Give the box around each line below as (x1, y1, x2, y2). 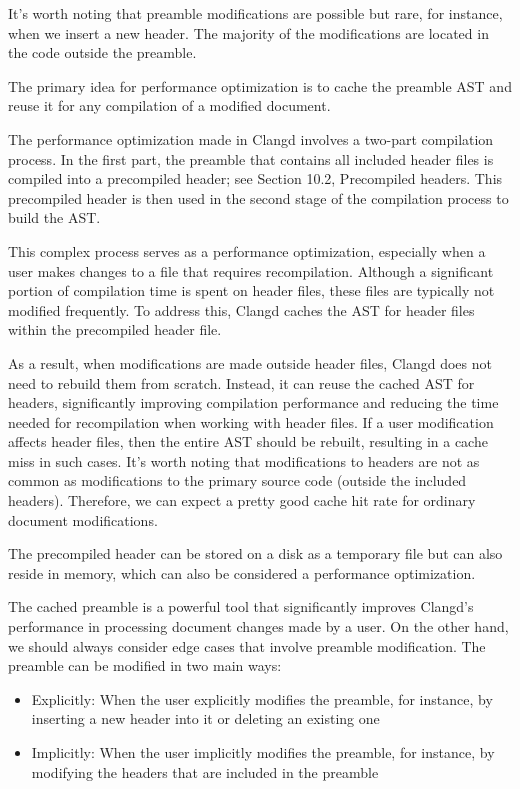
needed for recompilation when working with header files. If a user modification (8, 411, 494, 432)
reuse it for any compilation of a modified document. (8, 95, 331, 116)
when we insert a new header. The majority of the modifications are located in (8, 22, 489, 43)
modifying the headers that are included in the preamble (31, 761, 379, 782)
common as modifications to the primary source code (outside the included (8, 470, 467, 491)
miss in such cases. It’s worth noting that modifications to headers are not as (8, 450, 480, 471)
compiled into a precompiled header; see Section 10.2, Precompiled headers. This (8, 168, 503, 189)
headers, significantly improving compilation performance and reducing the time (8, 392, 499, 413)
